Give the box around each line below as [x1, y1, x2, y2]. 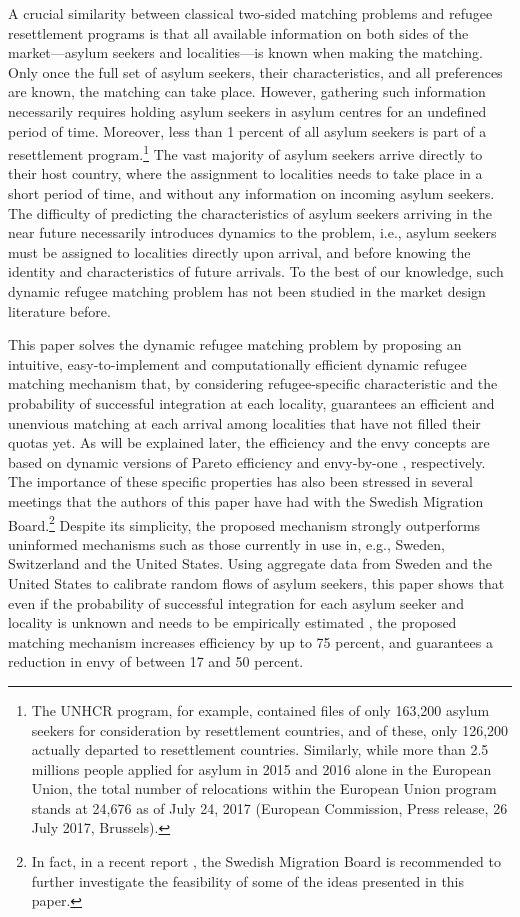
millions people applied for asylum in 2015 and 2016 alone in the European [31, 758, 492, 779]
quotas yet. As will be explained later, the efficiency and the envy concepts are [8, 432, 490, 453]
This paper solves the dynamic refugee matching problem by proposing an [8, 334, 462, 355]
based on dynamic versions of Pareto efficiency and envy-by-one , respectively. [8, 451, 486, 472]
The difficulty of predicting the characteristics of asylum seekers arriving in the [8, 202, 492, 223]
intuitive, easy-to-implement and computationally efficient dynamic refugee [8, 353, 467, 374]
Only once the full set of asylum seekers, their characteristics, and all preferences [8, 61, 503, 82]
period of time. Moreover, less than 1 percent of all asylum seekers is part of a [8, 120, 487, 141]
